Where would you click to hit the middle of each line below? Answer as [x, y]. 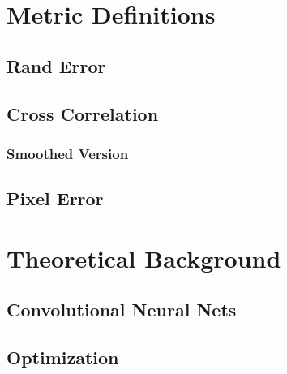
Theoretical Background [144, 258]
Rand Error [56, 65]
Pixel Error [55, 198]
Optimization [63, 357]
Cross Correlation [83, 113]
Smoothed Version [68, 153]
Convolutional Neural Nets [122, 310]
